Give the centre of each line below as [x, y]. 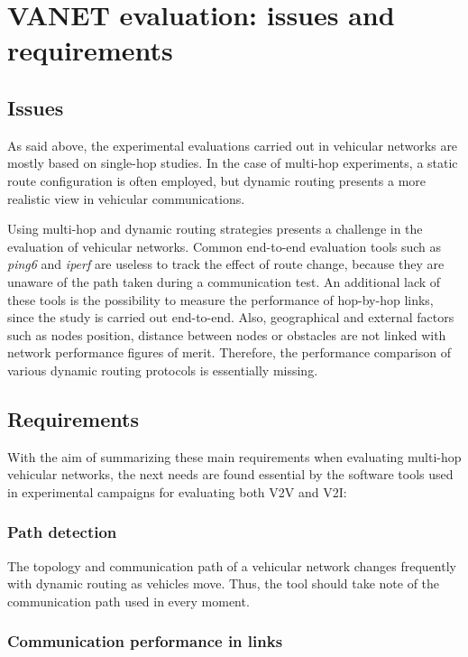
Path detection [62, 532]
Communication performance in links [145, 641]
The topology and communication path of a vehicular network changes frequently [232, 565]
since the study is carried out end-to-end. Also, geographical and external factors [231, 317]
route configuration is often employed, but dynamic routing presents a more [217, 180]
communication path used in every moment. [128, 601]
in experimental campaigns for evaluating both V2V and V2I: [177, 491]
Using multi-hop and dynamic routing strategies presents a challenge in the [215, 229]
